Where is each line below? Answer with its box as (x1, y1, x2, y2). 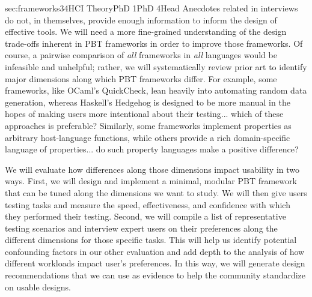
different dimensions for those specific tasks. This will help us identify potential (5, 233, 297, 246)
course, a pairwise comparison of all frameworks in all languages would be (5, 49, 277, 61)
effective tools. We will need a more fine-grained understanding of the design (5, 25, 287, 38)
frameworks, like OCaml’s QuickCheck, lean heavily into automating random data (5, 84, 307, 97)
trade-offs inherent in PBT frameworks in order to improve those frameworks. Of (5, 37, 303, 49)
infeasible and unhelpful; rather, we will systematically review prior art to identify (5, 60, 307, 73)
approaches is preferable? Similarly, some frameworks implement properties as (5, 119, 292, 131)
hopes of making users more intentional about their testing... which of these (5, 107, 284, 120)
